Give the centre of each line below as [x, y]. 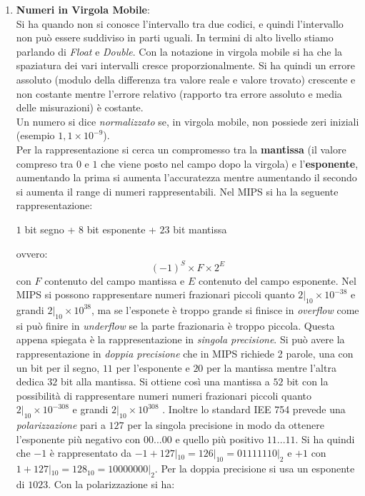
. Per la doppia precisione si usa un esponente [255, 469]
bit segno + [50, 229]
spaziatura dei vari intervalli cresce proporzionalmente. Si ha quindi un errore [186, 65]
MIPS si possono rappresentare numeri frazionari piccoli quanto [155, 294]
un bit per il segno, [58, 367]
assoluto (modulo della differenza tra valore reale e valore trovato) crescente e [186, 79]
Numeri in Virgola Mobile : [83, 9]
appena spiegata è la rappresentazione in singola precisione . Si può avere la [180, 339]
